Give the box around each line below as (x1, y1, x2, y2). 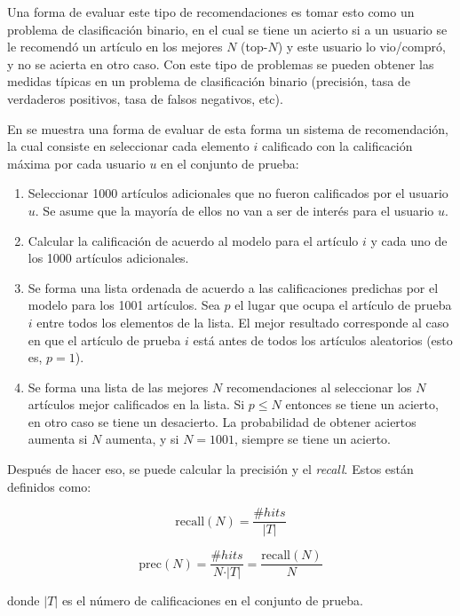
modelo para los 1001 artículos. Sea (28, 296, 220, 314)
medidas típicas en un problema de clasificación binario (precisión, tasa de (7, 72, 410, 91)
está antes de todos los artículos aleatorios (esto (193, 330, 453, 349)
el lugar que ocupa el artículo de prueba (234, 296, 452, 314)
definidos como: (7, 477, 91, 495)
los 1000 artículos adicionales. (28, 249, 189, 267)
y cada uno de (370, 231, 448, 249)
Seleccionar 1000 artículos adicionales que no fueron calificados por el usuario (28, 184, 448, 202)
